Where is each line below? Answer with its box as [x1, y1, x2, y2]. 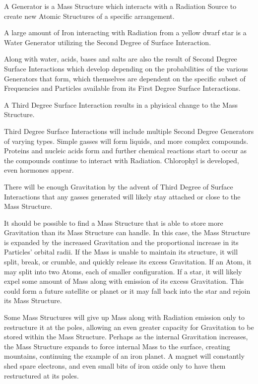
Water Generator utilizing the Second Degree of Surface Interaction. [4, 37, 211, 47]
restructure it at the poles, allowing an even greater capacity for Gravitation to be [4, 321, 254, 332]
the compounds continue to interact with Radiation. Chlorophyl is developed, [4, 155, 239, 165]
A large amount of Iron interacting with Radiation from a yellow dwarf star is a [4, 27, 247, 38]
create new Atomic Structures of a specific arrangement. [4, 10, 175, 21]
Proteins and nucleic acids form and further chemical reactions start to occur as [4, 145, 247, 156]
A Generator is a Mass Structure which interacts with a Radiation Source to [4, 1, 237, 11]
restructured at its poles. [4, 370, 79, 381]
